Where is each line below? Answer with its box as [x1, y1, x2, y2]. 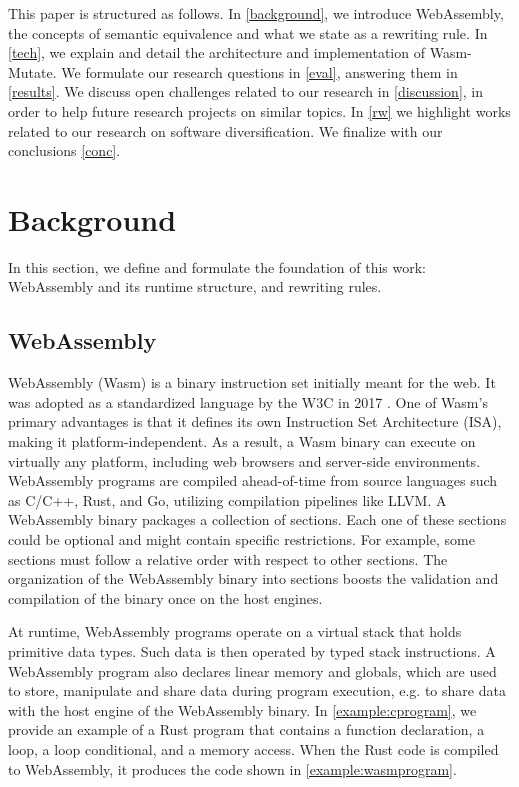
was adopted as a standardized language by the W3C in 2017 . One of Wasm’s [8, 391, 488, 412]
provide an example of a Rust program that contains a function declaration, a [8, 719, 485, 740]
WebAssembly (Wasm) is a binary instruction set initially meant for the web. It [8, 372, 496, 393]
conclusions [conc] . [8, 140, 121, 161]
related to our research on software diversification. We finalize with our [8, 120, 443, 141]
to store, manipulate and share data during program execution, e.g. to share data [8, 680, 506, 701]
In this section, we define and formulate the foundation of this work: [8, 256, 426, 277]
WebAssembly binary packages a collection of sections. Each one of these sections [8, 509, 507, 530]
